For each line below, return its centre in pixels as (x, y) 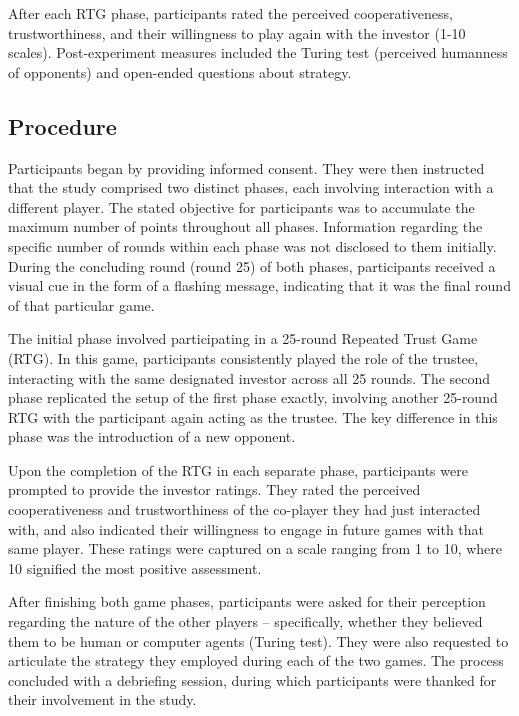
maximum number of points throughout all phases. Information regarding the (245, 226)
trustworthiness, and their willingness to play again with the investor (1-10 (237, 32)
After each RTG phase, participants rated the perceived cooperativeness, (230, 13)
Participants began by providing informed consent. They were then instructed (246, 167)
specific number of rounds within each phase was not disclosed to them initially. (252, 245)
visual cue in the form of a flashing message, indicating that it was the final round (259, 285)
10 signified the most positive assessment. (135, 567)
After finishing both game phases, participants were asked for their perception (247, 601)
